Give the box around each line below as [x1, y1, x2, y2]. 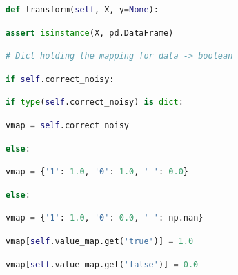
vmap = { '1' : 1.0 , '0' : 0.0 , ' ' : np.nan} [6, 213, 204, 223]
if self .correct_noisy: [6, 74, 115, 84]
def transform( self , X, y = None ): [6, 5, 159, 14]
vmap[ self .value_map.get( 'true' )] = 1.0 [6, 236, 194, 246]
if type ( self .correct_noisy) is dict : [6, 97, 184, 108]
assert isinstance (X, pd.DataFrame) [6, 28, 174, 38]
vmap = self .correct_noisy [6, 120, 130, 130]
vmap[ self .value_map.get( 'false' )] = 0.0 [6, 259, 199, 269]
